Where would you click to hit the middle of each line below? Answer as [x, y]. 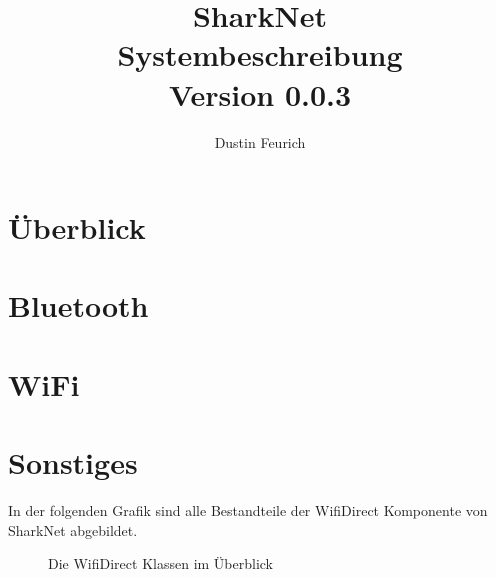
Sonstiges [73, 462]
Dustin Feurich [260, 141]
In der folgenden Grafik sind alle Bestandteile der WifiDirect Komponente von [248, 510]
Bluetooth [78, 305]
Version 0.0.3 [260, 93]
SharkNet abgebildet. [73, 529]
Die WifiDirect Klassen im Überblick [161, 563]
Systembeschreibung [260, 54]
